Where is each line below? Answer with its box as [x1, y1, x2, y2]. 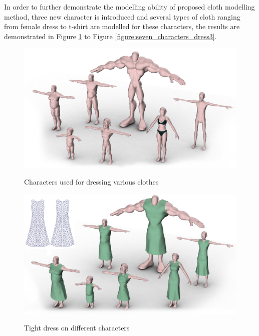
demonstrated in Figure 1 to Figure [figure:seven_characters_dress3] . [4, 31, 217, 41]
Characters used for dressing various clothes [24, 177, 159, 187]
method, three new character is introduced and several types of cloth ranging [4, 11, 240, 22]
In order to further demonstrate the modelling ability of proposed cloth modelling [4, 2, 255, 12]
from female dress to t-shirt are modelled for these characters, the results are [4, 21, 240, 32]
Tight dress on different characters [24, 322, 130, 333]
